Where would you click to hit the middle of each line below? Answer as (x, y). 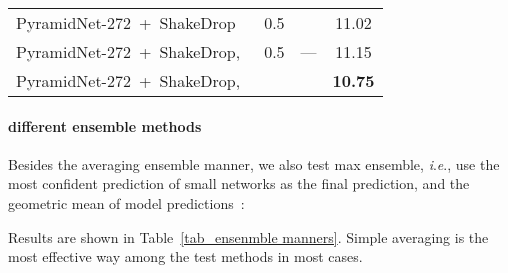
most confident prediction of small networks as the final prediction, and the (239, 183)
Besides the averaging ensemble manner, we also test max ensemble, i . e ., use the (254, 163)
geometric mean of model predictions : (126, 202)
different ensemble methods (105, 125)
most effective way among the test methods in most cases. (185, 256)
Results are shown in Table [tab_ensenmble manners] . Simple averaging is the (248, 236)
